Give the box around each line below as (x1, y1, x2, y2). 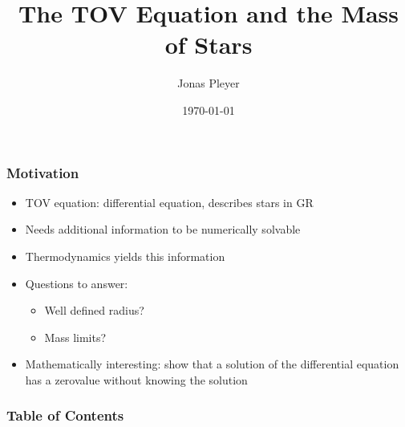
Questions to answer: (25, 274, 128, 291)
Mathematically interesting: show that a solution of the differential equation (25, 356, 399, 372)
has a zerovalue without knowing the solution (25, 371, 248, 388)
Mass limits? (44, 328, 107, 345)
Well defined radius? (44, 302, 144, 319)
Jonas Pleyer (177, 75, 240, 91)
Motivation (6, 162, 79, 182)
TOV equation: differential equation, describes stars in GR (25, 193, 314, 210)
